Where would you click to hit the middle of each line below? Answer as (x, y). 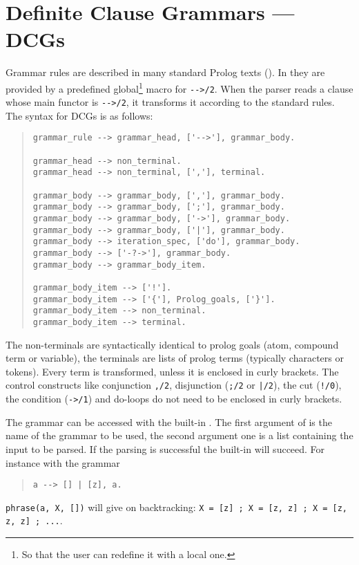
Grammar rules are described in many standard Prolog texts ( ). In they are (165, 72)
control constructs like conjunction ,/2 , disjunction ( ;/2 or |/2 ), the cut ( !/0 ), (174, 385)
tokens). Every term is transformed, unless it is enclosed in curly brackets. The (172, 371)
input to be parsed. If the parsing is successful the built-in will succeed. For (165, 448)
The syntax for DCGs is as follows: (79, 115)
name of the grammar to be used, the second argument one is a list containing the (179, 435)
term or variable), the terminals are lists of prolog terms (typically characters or (175, 358)
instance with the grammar (63, 462)
